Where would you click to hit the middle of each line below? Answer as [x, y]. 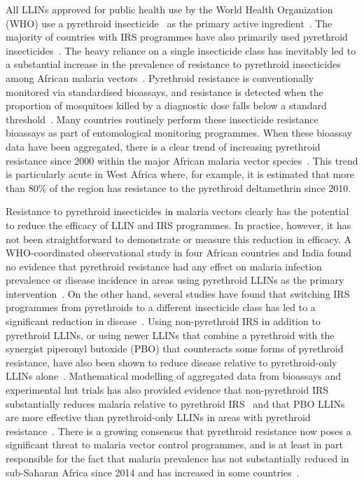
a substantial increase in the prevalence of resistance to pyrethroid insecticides [173, 64]
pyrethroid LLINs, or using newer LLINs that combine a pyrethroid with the [170, 335]
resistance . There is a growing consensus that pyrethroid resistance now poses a [178, 431]
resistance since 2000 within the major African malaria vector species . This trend [182, 160]
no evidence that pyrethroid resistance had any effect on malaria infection [164, 266]
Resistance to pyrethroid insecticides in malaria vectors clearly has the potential [177, 211]
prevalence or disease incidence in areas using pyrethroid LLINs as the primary [175, 280]
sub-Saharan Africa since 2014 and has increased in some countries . [153, 472]
